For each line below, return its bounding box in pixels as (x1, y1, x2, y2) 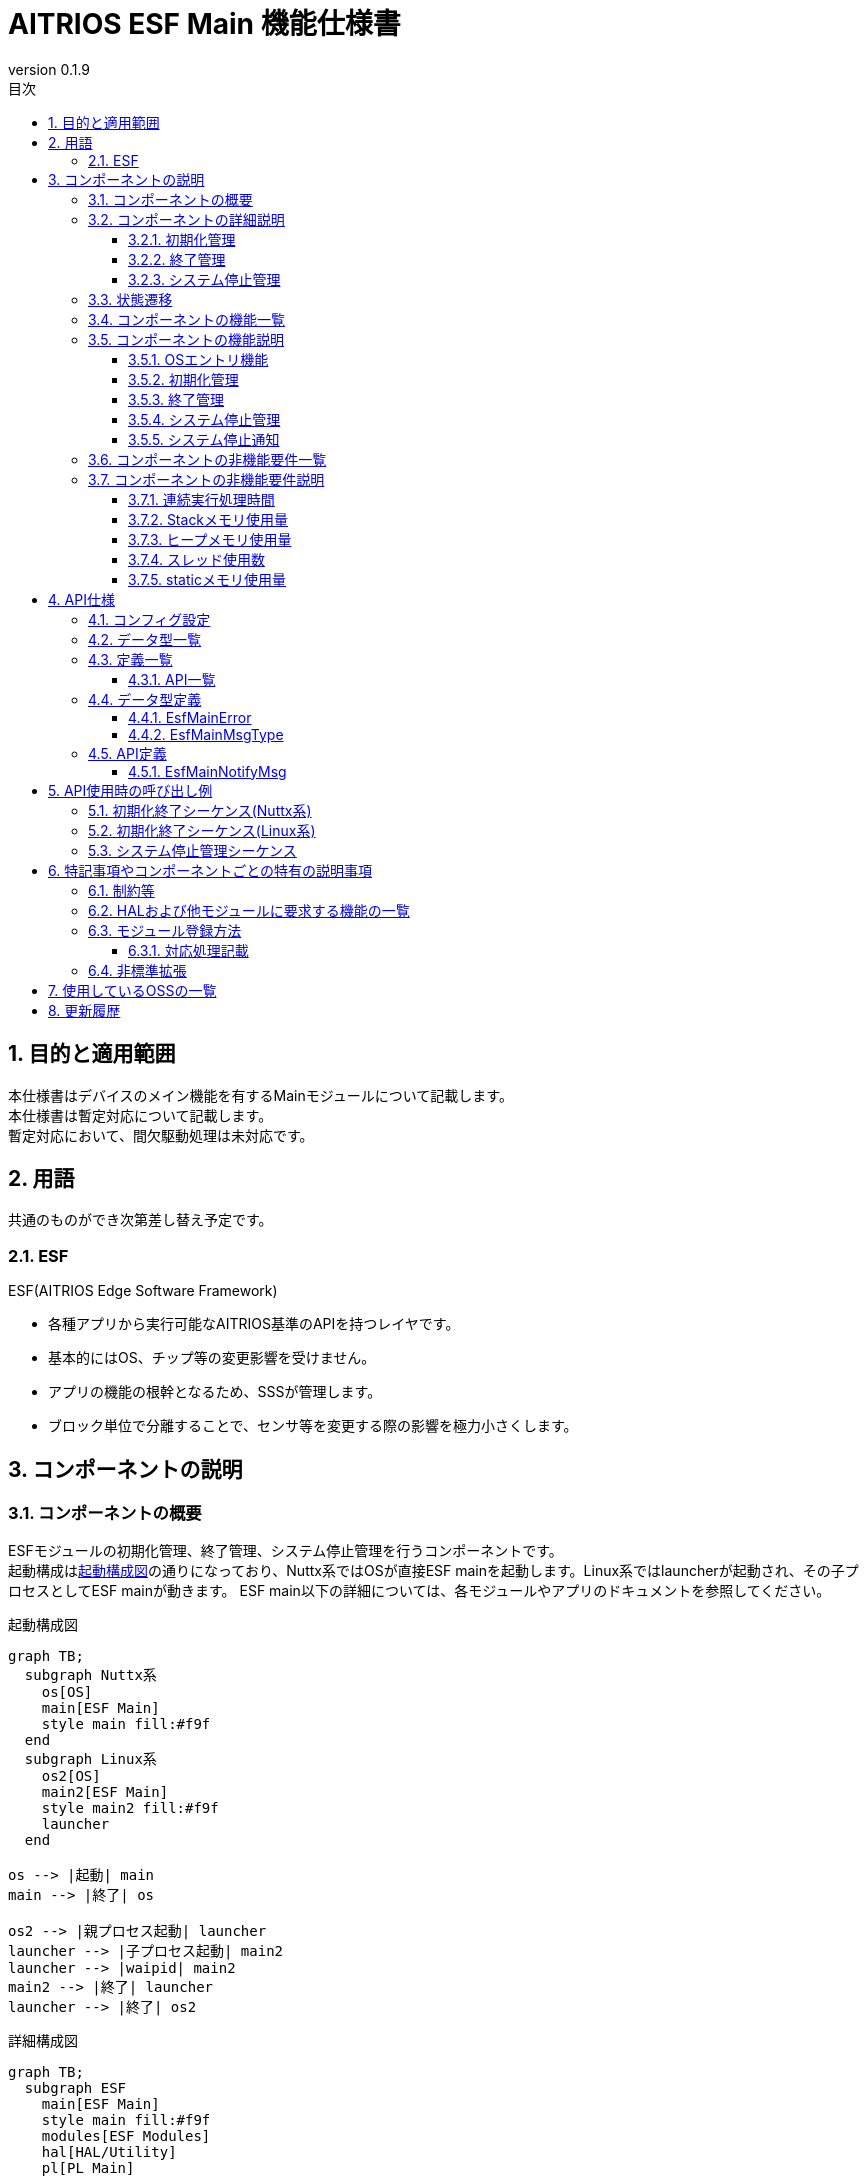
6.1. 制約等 (88, 881, 155, 899)
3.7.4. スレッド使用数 (128, 550, 265, 568)
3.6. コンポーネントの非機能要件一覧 (88, 450, 327, 468)
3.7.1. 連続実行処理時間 (128, 490, 275, 508)
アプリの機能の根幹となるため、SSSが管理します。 (48, 1383, 382, 1401)
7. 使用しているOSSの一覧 (48, 981, 217, 999)
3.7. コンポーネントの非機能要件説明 (88, 470, 325, 488)
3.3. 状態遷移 (88, 290, 173, 308)
